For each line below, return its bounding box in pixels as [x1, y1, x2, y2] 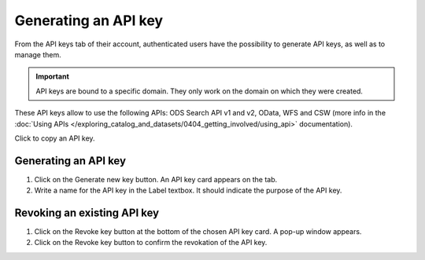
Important [35, 71, 70, 82]
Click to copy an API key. [14, 134, 95, 143]
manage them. [14, 49, 62, 59]
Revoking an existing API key [14, 207, 160, 219]
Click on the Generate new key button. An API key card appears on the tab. [34, 174, 278, 184]
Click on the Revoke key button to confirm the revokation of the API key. [34, 238, 268, 247]
